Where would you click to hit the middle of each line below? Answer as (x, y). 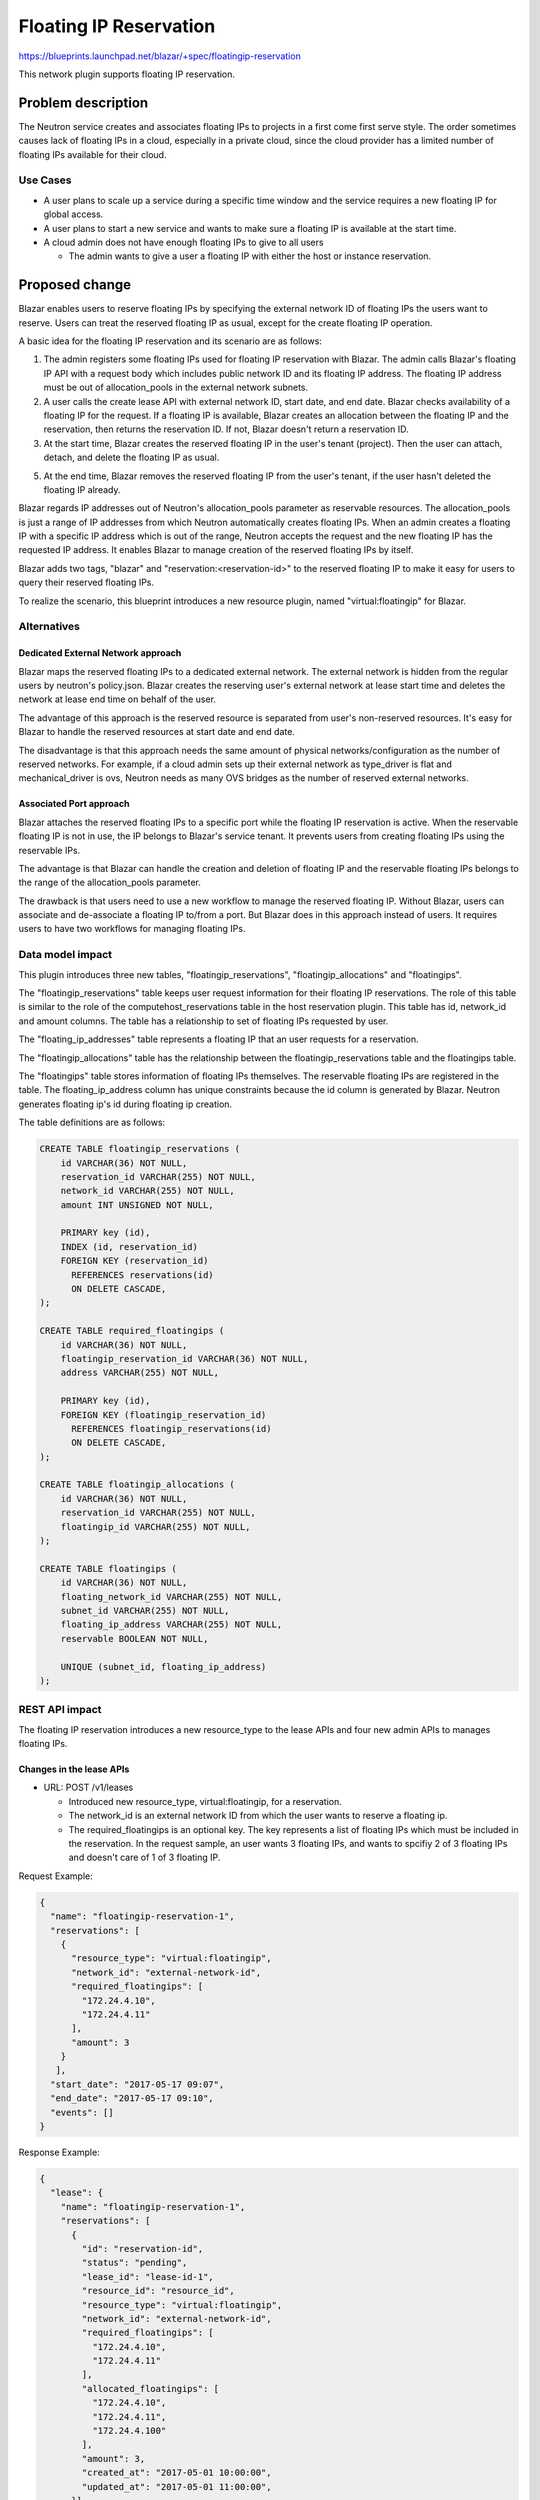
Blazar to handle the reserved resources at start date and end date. (156, 732)
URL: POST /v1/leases (88, 1787)
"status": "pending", (134, 2263)
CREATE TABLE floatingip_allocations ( (137, 1484)
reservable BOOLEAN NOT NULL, (134, 1638)
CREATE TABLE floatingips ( (108, 1568)
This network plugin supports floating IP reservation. (126, 74)
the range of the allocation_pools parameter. (110, 882)
